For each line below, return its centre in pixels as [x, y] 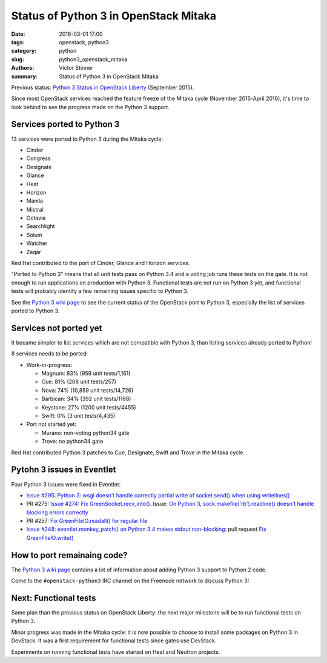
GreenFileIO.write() [50, 537]
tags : [18, 42]
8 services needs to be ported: [49, 354]
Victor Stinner [76, 68]
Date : [18, 34]
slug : [18, 59]
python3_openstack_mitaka [93, 59]
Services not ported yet [57, 328]
